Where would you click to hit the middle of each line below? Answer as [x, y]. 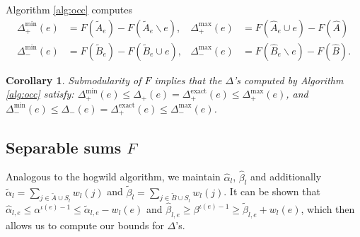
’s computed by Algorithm [289, 80]
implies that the [188, 80]
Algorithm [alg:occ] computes [69, 9]
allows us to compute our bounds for [85, 225]
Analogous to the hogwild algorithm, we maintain [113, 177]
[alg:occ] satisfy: [40, 94]
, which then [328, 209]
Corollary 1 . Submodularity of [74, 80]
